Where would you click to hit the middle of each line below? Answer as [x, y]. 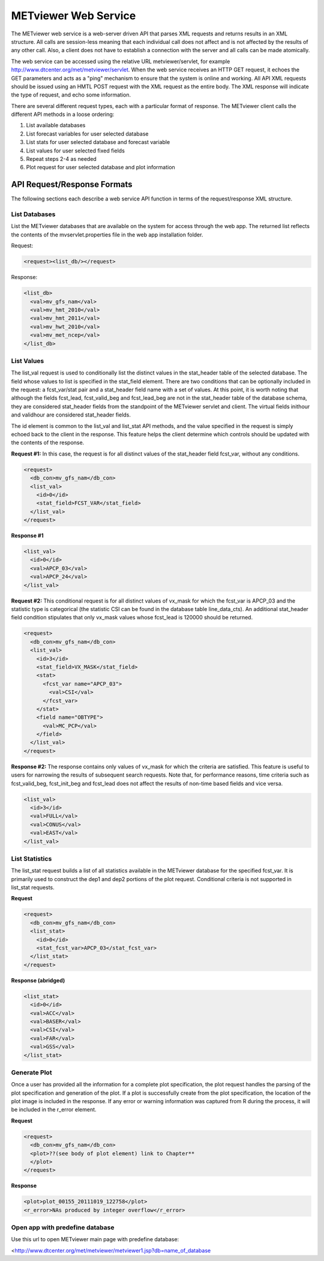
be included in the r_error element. [54, 1110]
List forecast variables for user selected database [87, 134]
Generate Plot [31, 1073]
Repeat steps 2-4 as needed [61, 159]
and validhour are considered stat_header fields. [71, 415]
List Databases [33, 214]
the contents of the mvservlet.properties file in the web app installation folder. [107, 235]
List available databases [56, 125]
